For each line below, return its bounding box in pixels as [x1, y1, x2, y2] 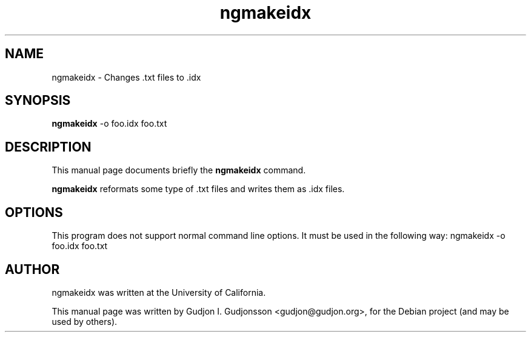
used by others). [52, 316, 118, 327]
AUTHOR [5, 261, 60, 277]
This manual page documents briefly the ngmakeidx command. [52, 165, 306, 176]
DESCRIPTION [5, 139, 92, 155]
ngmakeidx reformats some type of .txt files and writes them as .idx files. [52, 184, 345, 195]
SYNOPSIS [5, 93, 71, 108]
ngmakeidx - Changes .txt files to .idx [52, 72, 201, 82]
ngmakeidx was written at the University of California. [52, 287, 266, 298]
